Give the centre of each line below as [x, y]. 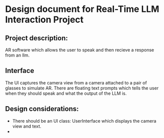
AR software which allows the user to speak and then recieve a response [80, 50]
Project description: [37, 38]
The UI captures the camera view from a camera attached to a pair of [76, 82]
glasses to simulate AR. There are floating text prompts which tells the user [82, 88]
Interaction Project [44, 20]
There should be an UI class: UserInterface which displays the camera [84, 121]
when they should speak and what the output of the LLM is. [66, 93]
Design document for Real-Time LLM [82, 9]
